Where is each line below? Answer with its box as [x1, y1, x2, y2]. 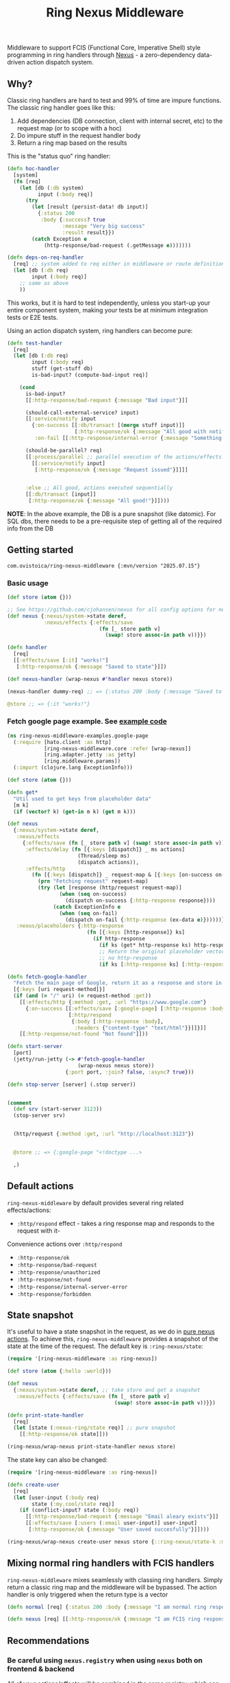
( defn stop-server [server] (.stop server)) [7, 1081, 136, 1088]
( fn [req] [13, 178, 41, 185]
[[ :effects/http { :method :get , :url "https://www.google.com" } [19, 999, 207, 1006]
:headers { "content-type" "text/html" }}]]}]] [74, 1024, 207, 1031]
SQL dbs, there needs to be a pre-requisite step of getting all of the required [7, 517, 222, 525]
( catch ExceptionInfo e [53, 903, 121, 910]
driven [7, 58, 25, 67]
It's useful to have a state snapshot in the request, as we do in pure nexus [7, 1327, 216, 1336]
